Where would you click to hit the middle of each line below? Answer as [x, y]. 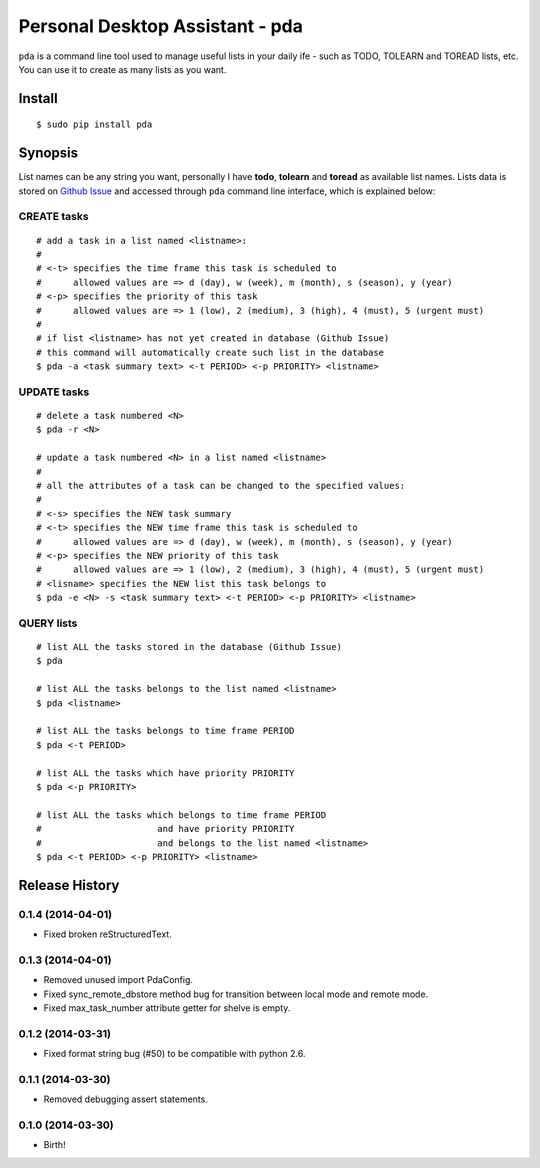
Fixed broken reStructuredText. [107, 934]
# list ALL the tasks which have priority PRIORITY [165, 773]
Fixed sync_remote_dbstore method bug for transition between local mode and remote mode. [236, 994]
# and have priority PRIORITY [165, 829]
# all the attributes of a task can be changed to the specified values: [221, 486]
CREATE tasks [53, 217]
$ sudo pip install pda [94, 124]
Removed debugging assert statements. [126, 1099]
